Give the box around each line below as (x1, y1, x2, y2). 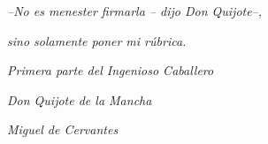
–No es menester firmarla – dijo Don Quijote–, (7, 2, 263, 19)
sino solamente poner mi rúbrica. (7, 31, 187, 49)
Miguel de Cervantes (7, 120, 119, 139)
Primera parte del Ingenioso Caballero (7, 61, 214, 80)
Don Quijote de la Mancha (7, 90, 152, 109)
